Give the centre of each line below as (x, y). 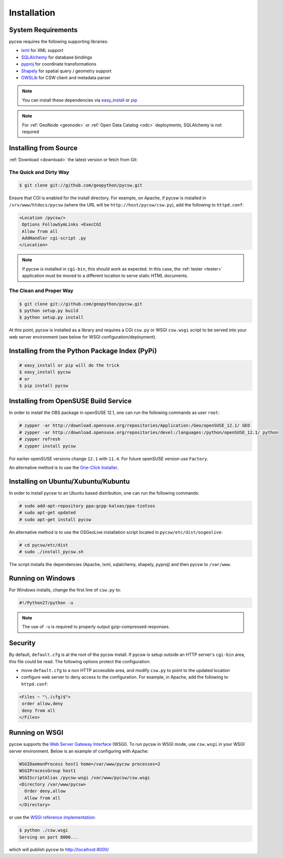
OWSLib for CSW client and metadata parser (66, 78)
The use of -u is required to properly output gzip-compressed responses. (96, 627)
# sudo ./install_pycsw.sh (51, 552)
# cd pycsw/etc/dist (44, 545)
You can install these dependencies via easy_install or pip (80, 100)
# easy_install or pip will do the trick (69, 365)
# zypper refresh (40, 439)
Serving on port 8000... (49, 837)
